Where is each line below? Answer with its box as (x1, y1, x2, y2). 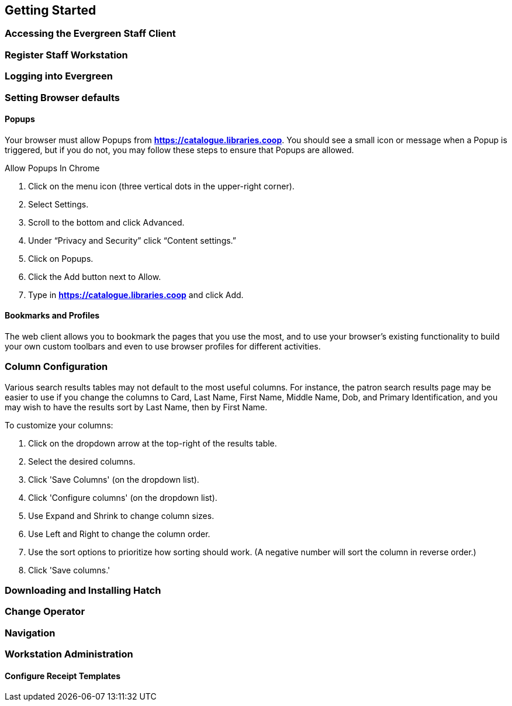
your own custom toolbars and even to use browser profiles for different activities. (5, 341, 321, 351)
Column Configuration (5, 361, 108, 373)
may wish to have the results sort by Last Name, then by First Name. (5, 402, 268, 412)
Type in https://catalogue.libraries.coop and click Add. (28, 289, 244, 300)
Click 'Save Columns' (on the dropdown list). (28, 474, 199, 484)
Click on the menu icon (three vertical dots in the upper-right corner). (28, 181, 295, 191)
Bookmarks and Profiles (5, 310, 100, 321)
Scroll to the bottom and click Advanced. (28, 217, 185, 227)
